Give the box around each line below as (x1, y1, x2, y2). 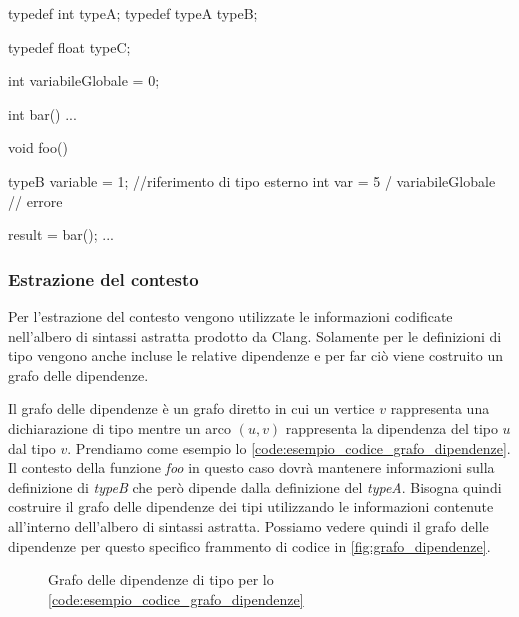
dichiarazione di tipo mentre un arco (8, 417, 231, 438)
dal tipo (8, 437, 56, 458)
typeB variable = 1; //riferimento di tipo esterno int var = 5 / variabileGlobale (8, 170, 496, 191)
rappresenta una (390, 398, 490, 419)
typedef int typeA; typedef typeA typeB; (8, 3, 258, 23)
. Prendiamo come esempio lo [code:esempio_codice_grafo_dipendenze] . (67, 437, 511, 458)
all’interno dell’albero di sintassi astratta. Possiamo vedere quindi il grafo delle (8, 515, 489, 536)
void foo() (8, 137, 68, 158)
